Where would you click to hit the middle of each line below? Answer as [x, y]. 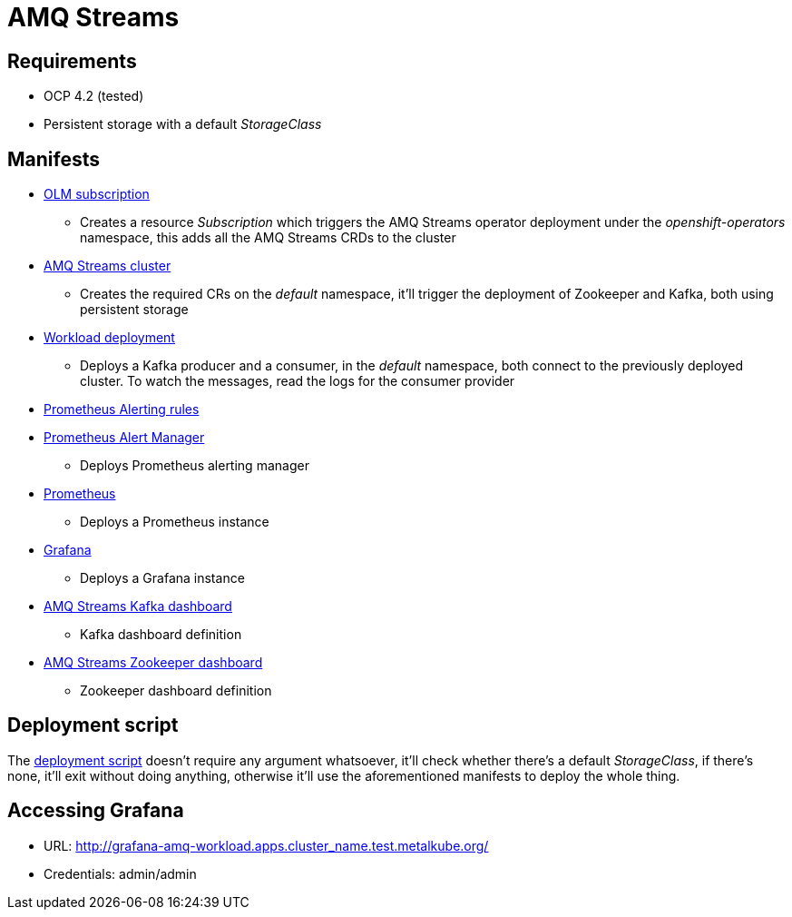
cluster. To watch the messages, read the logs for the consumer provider [298, 381]
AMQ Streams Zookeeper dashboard [153, 663]
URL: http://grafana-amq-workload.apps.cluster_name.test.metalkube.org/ [266, 845]
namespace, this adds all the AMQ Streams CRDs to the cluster [268, 238]
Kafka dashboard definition [161, 635]
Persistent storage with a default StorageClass [183, 124]
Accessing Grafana [96, 811]
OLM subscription [97, 194]
